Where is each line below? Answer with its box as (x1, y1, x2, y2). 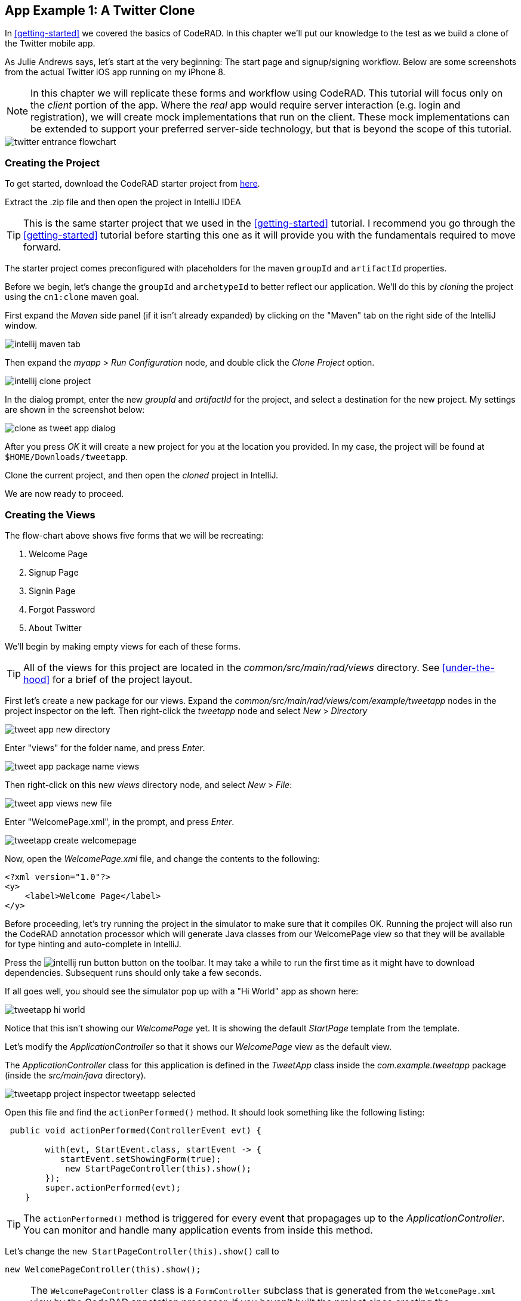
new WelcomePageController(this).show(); (5, 1264, 201, 1274)
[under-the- (442, 661, 495, 673)
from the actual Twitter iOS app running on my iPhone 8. (5, 67, 226, 78)
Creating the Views (5, 508, 95, 521)
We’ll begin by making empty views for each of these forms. (5, 641, 241, 651)
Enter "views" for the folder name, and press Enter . (5, 742, 205, 753)
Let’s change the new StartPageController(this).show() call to (5, 1246, 279, 1256)
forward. (23, 241, 61, 254)
